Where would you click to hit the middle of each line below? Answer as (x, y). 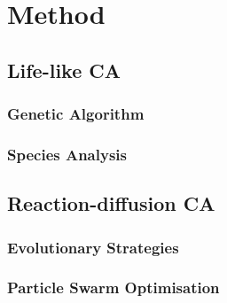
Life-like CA (64, 70)
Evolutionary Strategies (93, 247)
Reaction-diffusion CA (111, 203)
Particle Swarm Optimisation (113, 287)
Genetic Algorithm (76, 114)
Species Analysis (67, 154)
